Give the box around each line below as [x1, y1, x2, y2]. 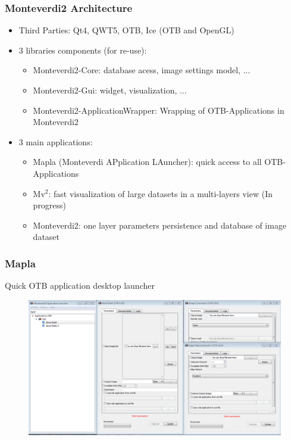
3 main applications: [18, 135, 93, 148]
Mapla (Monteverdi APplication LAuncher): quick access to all [33, 155, 262, 168]
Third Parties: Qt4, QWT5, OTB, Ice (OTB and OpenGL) [18, 24, 234, 36]
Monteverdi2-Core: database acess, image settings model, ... [33, 64, 251, 76]
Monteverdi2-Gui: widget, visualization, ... [33, 84, 187, 96]
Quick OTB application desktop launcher [5, 279, 155, 292]
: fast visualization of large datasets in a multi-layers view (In [48, 187, 273, 199]
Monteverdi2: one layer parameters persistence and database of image [33, 219, 287, 231]
